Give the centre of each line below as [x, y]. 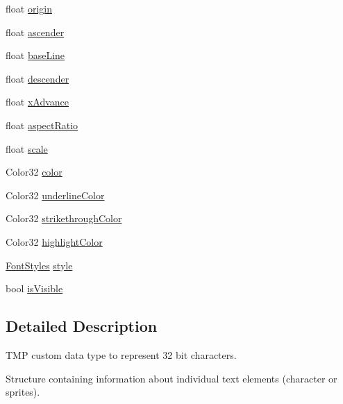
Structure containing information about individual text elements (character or [171, 378]
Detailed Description [82, 326]
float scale [27, 148]
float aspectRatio [42, 125]
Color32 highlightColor [54, 241]
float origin [29, 8]
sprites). [23, 392]
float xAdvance [37, 102]
